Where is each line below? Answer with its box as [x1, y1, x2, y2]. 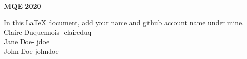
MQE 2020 [4, 1, 41, 11]
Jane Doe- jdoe [4, 36, 49, 46]
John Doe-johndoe [4, 46, 59, 56]
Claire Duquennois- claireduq [4, 27, 92, 37]
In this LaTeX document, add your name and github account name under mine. [4, 17, 244, 27]
